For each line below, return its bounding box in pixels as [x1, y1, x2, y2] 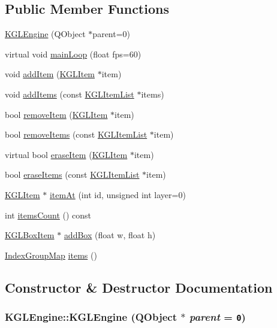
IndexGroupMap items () [5, 248, 97, 261]
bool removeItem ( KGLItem [5, 108, 108, 120]
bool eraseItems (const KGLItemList [5, 168, 140, 181]
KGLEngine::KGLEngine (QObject [5, 309, 177, 324]
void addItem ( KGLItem [5, 68, 95, 80]
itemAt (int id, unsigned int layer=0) [49, 188, 186, 201]
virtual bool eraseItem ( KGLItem [5, 148, 128, 160]
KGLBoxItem [5, 229, 55, 241]
